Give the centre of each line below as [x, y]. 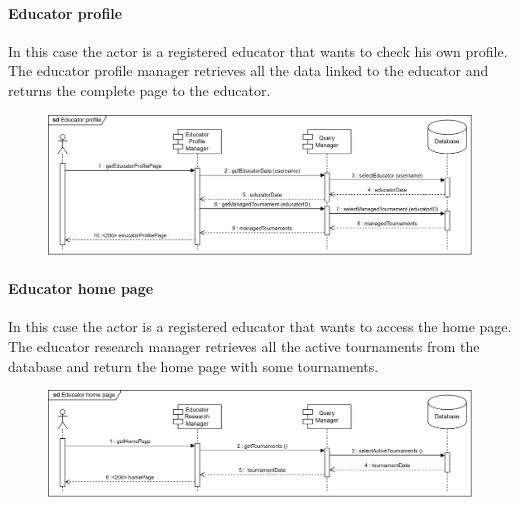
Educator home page [81, 288]
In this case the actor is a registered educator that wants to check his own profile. [258, 50]
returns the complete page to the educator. [139, 89]
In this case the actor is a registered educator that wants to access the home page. [260, 326]
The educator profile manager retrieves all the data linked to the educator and [248, 70]
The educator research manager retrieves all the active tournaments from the [244, 345]
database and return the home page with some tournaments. [193, 365]
